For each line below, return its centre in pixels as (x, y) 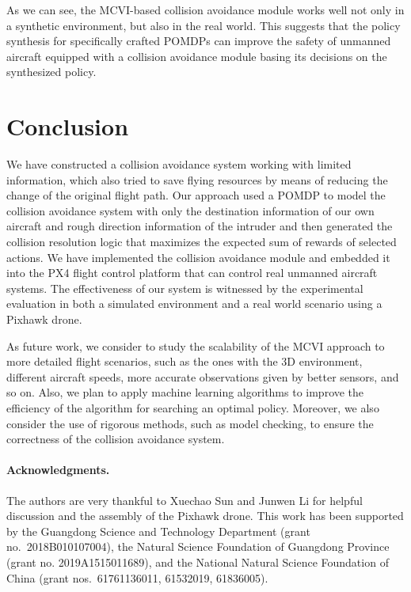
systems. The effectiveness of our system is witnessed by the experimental (185, 288)
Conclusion (68, 126)
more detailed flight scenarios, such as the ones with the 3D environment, (185, 361)
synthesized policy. (51, 72)
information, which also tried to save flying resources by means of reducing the (197, 179)
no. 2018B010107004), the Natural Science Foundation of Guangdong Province (198, 546)
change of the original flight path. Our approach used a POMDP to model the (196, 195)
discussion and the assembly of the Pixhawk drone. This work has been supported (205, 516)
